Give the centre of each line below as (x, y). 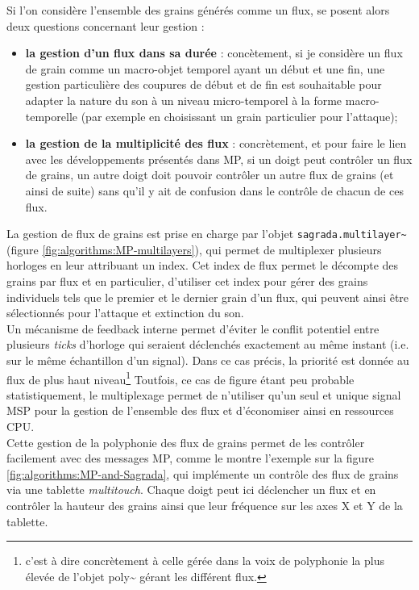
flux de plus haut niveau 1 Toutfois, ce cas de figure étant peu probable (180, 378)
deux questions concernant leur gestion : (106, 25)
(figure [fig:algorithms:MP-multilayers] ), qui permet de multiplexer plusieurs (194, 249)
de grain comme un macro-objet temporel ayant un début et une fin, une (205, 68)
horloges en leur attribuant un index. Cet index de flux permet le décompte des (203, 265)
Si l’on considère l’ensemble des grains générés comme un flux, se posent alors (198, 10)
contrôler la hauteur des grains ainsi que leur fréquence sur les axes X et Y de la (205, 505)
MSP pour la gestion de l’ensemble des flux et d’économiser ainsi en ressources (200, 410)
